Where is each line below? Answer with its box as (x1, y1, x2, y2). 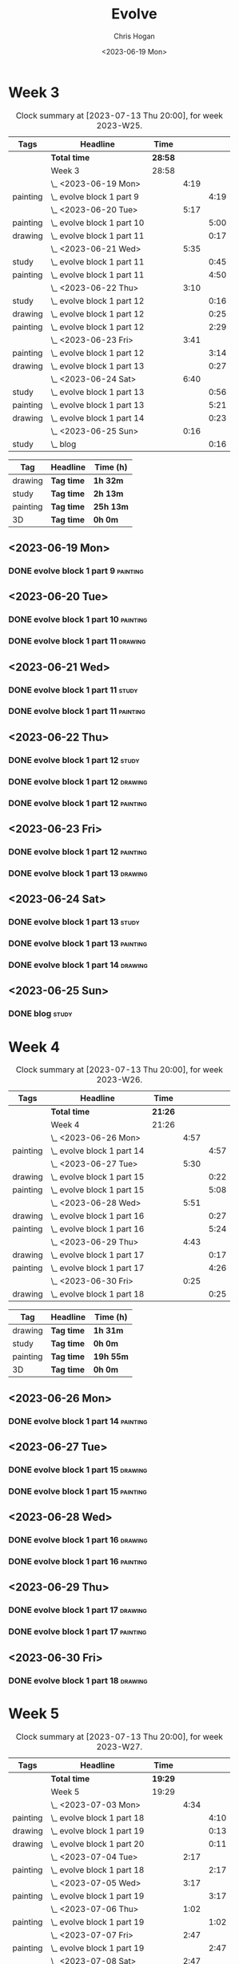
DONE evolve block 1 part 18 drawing (8, 1675, 148, 1686)
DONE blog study (8, 1008, 73, 1019)
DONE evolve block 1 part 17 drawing (8, 1604, 148, 1615)
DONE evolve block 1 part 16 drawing (8, 1535, 148, 1546)
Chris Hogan (113, 31, 156, 41)
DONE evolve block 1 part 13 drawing (8, 867, 148, 878)
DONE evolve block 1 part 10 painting (8, 614, 148, 625)
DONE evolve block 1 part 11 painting (8, 706, 145, 717)
